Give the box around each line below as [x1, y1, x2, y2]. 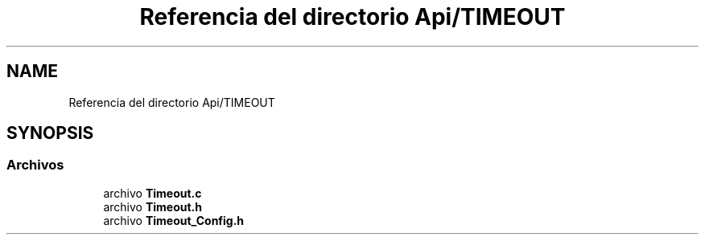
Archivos [6, 157, 64, 174]
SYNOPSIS [6, 123, 94, 144]
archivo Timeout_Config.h [103, 213, 245, 227]
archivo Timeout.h [103, 199, 202, 214]
